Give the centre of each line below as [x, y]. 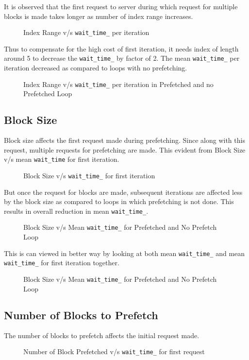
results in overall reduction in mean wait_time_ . [76, 211]
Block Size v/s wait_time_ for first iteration [89, 175]
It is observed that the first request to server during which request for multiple [121, 6]
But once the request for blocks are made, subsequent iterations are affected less [123, 192]
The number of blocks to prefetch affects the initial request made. [102, 335]
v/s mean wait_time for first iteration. [62, 159]
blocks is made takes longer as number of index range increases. [99, 16]
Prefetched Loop [48, 94]
